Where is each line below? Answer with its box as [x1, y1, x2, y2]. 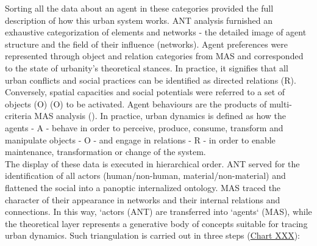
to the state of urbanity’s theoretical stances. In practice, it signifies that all [5, 61, 288, 74]
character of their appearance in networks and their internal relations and [5, 193, 280, 206]
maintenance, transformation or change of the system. [5, 145, 206, 158]
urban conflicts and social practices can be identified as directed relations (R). [5, 73, 296, 86]
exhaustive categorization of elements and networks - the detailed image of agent [5, 26, 307, 38]
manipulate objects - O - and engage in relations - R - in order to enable [5, 133, 276, 146]
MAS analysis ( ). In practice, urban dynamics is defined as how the [34, 109, 286, 122]
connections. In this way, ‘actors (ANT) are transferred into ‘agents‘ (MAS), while [5, 205, 312, 218]
